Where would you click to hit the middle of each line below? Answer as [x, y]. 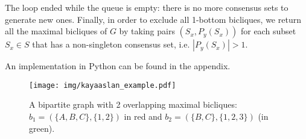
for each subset [268, 31]
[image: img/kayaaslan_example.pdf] [103, 85]
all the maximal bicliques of [56, 31]
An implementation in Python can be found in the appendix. [118, 66]
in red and [143, 116]
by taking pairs [147, 31]
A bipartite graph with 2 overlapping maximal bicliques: [133, 104]
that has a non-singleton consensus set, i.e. [111, 44]
